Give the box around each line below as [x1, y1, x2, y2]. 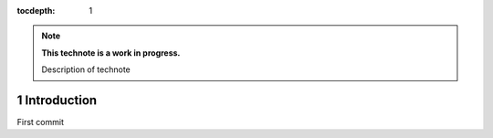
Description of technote [41, 64, 131, 75]
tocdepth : [16, 5, 56, 16]
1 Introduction [16, 92, 98, 108]
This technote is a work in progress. [41, 47, 181, 58]
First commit [16, 117, 64, 128]
